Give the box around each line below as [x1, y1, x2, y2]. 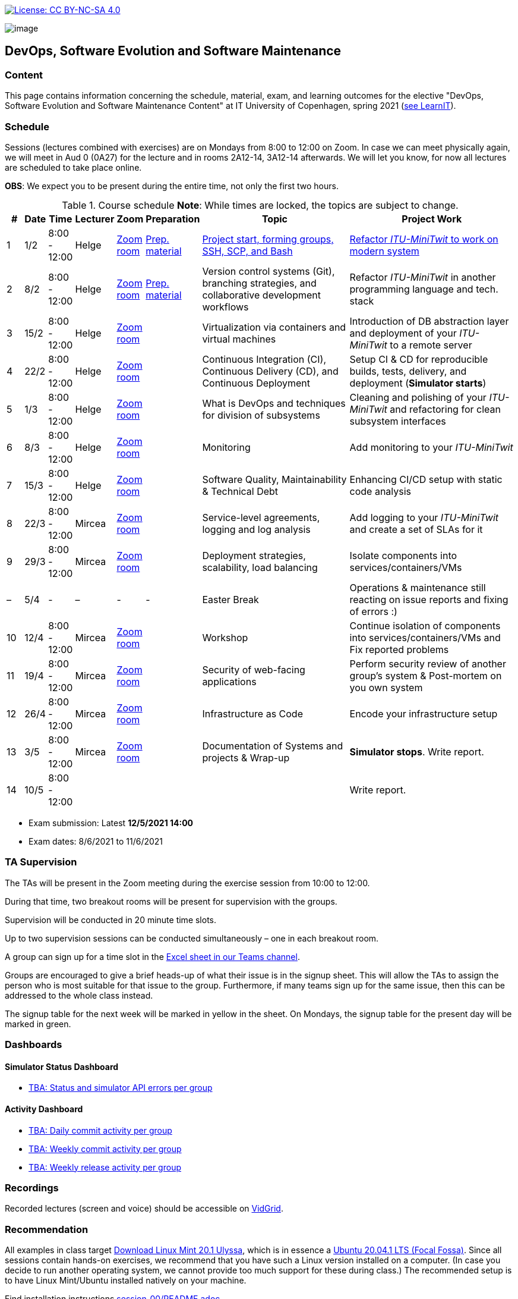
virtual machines [202, 332, 276, 345]
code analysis [349, 485, 412, 497]
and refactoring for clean [390, 403, 501, 415]
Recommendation [5, 1223, 89, 1235]
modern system [349, 244, 419, 257]
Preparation [146, 212, 200, 225]
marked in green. [5, 1018, 71, 1029]
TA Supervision [5, 856, 77, 868]
